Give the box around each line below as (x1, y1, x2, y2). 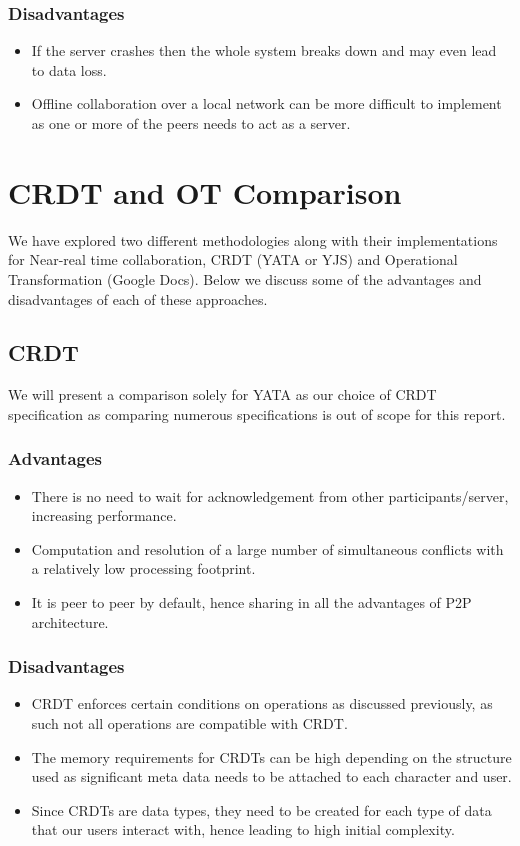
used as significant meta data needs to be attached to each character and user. (31, 766, 512, 787)
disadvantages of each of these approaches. (8, 288, 268, 309)
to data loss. (31, 59, 107, 80)
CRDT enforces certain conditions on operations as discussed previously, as (31, 693, 493, 714)
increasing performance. (31, 505, 177, 526)
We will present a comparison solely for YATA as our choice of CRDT (8, 384, 437, 405)
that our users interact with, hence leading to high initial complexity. (31, 819, 455, 840)
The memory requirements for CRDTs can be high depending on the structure (31, 746, 512, 767)
